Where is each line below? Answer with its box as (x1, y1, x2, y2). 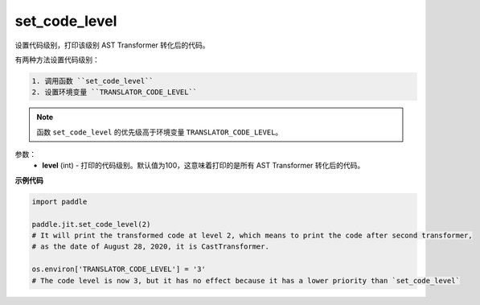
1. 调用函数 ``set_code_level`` (31, 76, 154, 85)
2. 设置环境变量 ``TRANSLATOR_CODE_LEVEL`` (31, 88, 198, 97)
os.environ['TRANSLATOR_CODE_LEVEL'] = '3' (31, 265, 207, 274)
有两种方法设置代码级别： (14, 55, 100, 64)
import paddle (31, 197, 88, 206)
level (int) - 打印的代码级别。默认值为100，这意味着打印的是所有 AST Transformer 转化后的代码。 (42, 161, 365, 171)
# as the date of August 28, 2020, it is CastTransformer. (31, 242, 269, 251)
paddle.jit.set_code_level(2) (31, 220, 151, 229)
